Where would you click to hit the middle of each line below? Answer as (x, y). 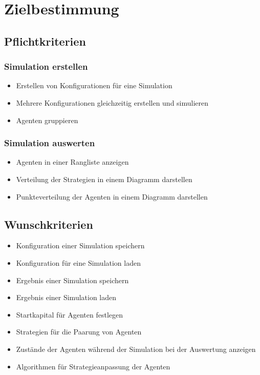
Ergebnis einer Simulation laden (66, 297)
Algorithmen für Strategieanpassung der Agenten (93, 366)
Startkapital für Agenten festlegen (70, 314)
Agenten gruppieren (47, 120)
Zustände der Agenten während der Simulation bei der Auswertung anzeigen (136, 349)
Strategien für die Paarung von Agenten (79, 332)
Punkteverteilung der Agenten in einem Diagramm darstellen (112, 196)
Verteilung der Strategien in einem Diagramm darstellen (104, 179)
